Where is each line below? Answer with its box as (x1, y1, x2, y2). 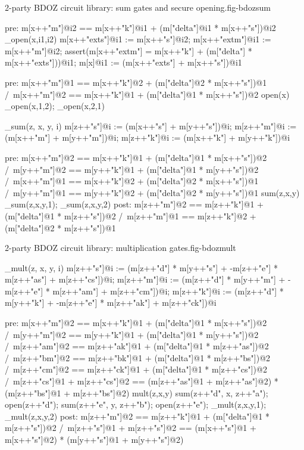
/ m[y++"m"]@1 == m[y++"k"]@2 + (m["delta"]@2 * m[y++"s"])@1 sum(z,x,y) (5, 186, 300, 198)
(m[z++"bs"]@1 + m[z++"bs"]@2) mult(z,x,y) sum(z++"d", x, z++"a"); (5, 386, 268, 399)
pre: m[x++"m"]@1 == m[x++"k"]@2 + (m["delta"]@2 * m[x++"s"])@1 (5, 76, 267, 88)
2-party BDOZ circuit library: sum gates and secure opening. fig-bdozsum (5, 1, 271, 13)
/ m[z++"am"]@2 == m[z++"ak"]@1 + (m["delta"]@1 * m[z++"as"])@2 (5, 340, 269, 352)
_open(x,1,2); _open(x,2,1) (5, 100, 105, 112)
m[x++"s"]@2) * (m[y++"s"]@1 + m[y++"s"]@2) (5, 433, 184, 445)
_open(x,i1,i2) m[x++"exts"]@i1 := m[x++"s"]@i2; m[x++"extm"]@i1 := (5, 33, 271, 45)
